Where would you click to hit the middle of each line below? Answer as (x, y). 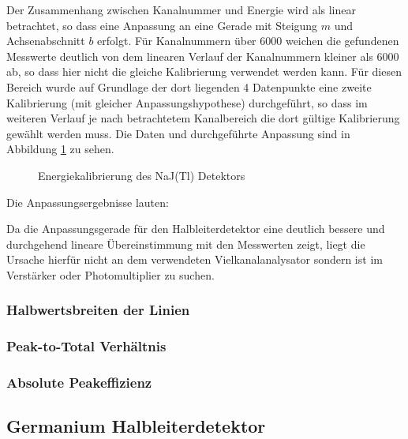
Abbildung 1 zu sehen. (60, 149)
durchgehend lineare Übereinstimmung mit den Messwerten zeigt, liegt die (186, 244)
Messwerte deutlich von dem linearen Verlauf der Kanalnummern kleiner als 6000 (203, 56)
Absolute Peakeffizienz (79, 383)
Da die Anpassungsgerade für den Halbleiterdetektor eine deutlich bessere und (196, 229)
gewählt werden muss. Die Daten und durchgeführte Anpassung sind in (178, 133)
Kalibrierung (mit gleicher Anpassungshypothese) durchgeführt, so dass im (187, 102)
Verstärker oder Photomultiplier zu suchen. (110, 274)
